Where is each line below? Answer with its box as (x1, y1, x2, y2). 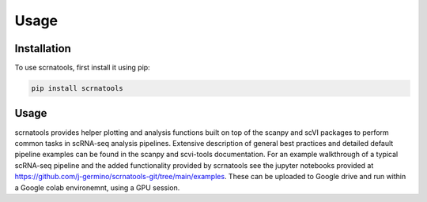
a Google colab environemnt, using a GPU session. (14, 182, 180, 193)
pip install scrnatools (31, 84, 124, 93)
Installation (14, 42, 71, 55)
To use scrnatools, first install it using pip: (14, 63, 150, 73)
